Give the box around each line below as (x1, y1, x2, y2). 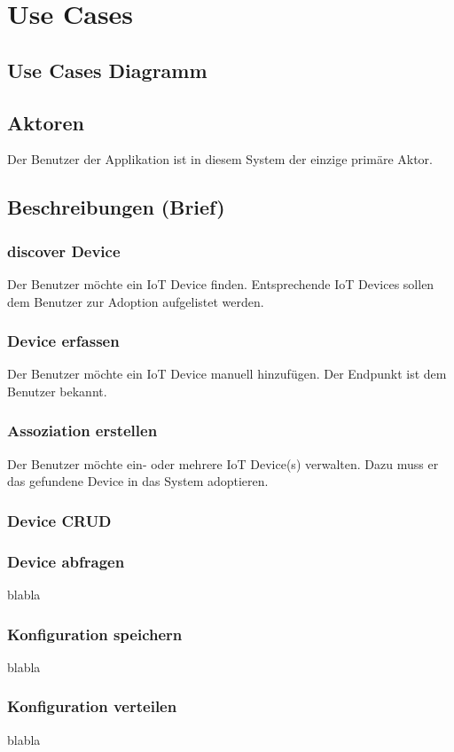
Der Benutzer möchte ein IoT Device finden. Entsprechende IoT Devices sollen (7, 274, 434, 293)
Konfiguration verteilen (7, 695, 177, 717)
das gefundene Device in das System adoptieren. (7, 472, 269, 490)
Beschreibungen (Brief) (7, 193, 225, 221)
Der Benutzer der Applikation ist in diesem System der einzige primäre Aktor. (7, 150, 433, 168)
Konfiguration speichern (7, 623, 183, 645)
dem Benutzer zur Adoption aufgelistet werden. (7, 292, 264, 310)
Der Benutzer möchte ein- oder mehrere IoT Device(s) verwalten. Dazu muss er (7, 454, 439, 473)
